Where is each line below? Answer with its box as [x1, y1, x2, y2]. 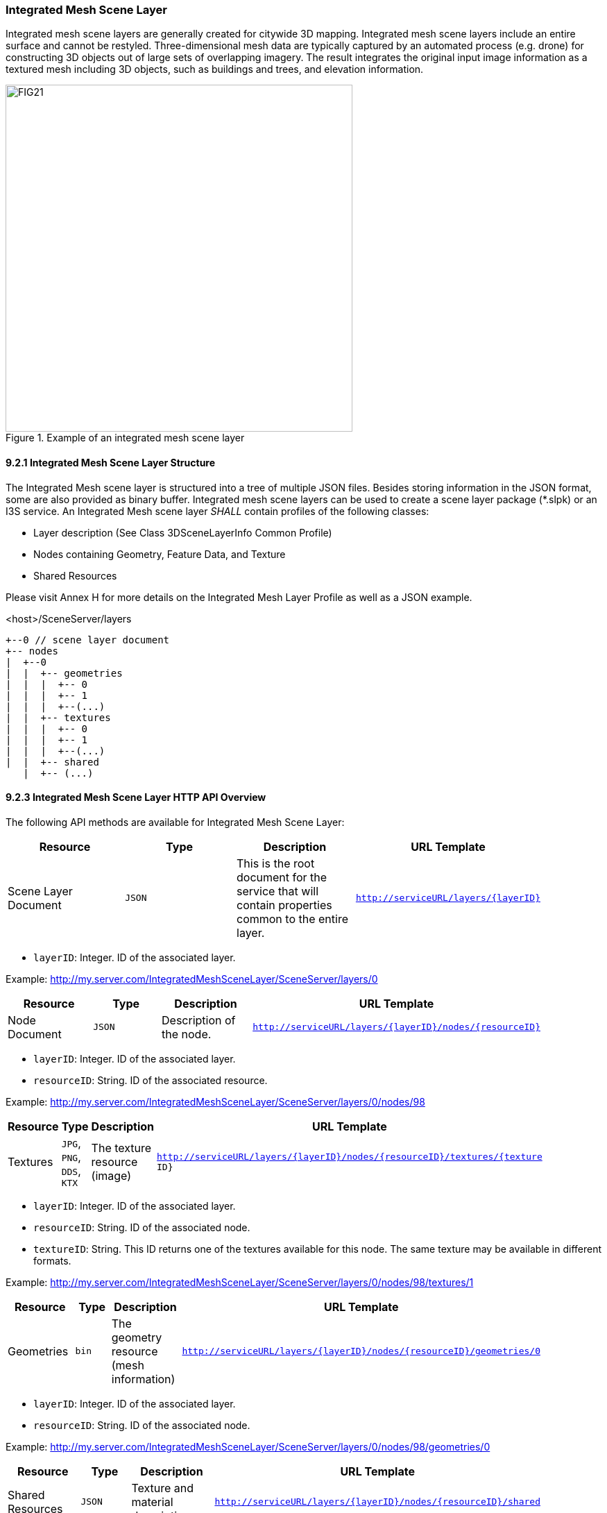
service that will [237, 884, 319, 898]
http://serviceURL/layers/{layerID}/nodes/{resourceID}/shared [214, 1496, 540, 1507]
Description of [162, 1013, 236, 1027]
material [131, 1494, 173, 1509]
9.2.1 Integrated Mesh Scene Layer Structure [6, 456, 216, 468]
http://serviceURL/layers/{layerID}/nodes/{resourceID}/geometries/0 [182, 1346, 540, 1357]
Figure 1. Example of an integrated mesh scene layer [6, 432, 245, 444]
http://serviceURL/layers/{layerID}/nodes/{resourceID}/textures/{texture [157, 1151, 542, 1163]
